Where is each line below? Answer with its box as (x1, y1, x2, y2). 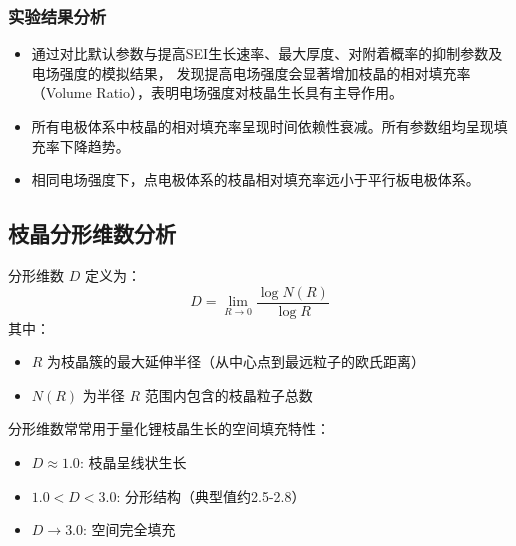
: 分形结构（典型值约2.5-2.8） (116, 485, 306, 506)
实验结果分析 (8, 3, 107, 28)
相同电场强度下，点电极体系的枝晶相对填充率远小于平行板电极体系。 (31, 169, 480, 190)
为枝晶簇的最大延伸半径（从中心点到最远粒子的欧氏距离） (47, 351, 426, 372)
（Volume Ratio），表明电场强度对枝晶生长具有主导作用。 (31, 82, 403, 103)
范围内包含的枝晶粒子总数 (144, 384, 313, 405)
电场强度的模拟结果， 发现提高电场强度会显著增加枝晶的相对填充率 (31, 62, 471, 83)
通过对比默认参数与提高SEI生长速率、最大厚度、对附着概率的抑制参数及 (31, 43, 503, 64)
